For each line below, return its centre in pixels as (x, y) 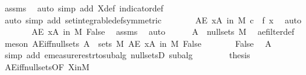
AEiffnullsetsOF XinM (47, 66)
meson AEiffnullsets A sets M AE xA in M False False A (138, 43)
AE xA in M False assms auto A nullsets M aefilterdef (163, 31)
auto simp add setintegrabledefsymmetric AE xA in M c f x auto (153, 19)
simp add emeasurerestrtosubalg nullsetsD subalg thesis (127, 55)
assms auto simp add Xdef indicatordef (84, 8)
